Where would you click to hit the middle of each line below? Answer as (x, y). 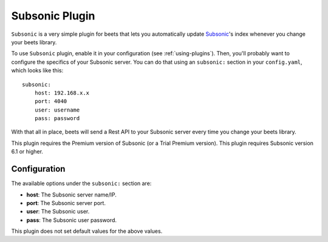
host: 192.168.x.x (62, 93)
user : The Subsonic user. (58, 212)
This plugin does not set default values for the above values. (87, 231)
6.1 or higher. (27, 152)
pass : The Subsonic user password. (72, 220)
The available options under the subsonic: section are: (81, 183)
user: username (57, 110)
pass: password (57, 119)
